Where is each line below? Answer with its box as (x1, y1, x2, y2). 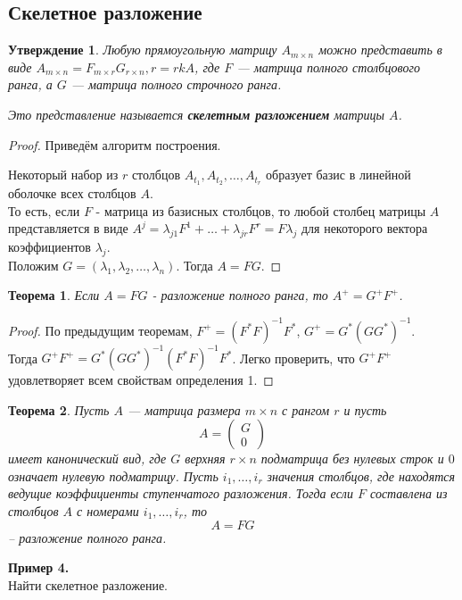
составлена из (370, 484, 448, 503)
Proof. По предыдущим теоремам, (8, 321, 193, 339)
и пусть (343, 400, 387, 419)
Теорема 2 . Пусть (8, 400, 110, 419)
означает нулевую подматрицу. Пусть (8, 466, 219, 485)
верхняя (185, 449, 226, 468)
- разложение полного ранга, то (152, 286, 328, 304)
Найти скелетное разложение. (8, 575, 169, 594)
